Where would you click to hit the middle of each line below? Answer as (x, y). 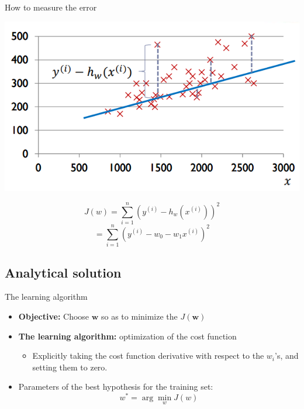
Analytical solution (63, 272)
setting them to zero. (70, 367)
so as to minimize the (139, 316)
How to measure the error (51, 7)
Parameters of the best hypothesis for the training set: (116, 387)
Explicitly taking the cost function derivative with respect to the (148, 356)
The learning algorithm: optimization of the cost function (127, 336)
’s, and (287, 356)
